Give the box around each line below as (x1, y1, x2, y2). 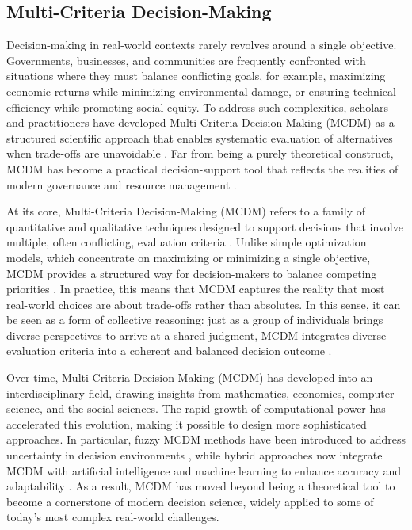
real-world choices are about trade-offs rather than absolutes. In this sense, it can (6, 296, 401, 312)
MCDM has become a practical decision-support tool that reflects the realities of (6, 160, 399, 177)
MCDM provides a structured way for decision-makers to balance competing (6, 265, 377, 281)
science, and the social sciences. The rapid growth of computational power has (6, 400, 386, 417)
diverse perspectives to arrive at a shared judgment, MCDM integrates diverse (6, 326, 387, 343)
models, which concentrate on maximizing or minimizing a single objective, (6, 249, 371, 265)
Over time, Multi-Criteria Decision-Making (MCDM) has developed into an (6, 369, 373, 386)
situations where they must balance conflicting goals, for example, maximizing (6, 67, 386, 84)
